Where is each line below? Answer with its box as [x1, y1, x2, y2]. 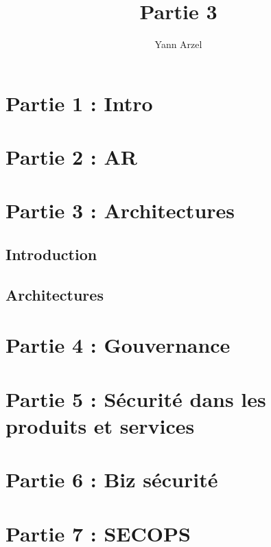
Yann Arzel [154, 37, 202, 51]
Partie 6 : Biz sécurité [5, 465, 218, 493]
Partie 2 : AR [5, 143, 137, 171]
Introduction [5, 244, 97, 265]
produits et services [5, 411, 195, 439]
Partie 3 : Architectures [5, 196, 235, 224]
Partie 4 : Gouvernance [5, 331, 231, 359]
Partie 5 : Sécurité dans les [5, 384, 266, 412]
